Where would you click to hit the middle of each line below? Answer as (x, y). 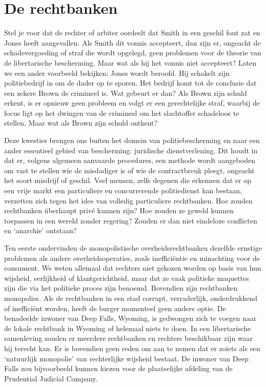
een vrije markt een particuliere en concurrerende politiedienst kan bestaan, (123, 190)
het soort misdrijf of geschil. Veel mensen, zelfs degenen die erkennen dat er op (128, 180)
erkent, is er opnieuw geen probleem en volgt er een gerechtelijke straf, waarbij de (132, 103)
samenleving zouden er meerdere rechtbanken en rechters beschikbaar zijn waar (129, 338)
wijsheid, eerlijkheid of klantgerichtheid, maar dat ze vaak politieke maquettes (127, 278)
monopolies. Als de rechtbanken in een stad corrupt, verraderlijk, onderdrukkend (131, 298)
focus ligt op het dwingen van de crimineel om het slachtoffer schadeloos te (122, 113)
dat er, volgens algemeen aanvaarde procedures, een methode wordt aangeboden (130, 160)
